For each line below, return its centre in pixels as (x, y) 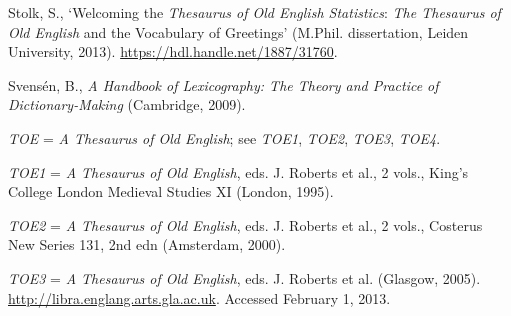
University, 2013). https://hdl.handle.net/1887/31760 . (173, 51)
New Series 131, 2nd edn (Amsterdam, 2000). (147, 244)
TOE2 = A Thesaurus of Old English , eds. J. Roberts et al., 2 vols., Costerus (245, 224)
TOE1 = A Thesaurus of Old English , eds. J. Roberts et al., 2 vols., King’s (238, 171)
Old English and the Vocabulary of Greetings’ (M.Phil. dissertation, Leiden (238, 31)
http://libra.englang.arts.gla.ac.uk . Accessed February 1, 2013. (199, 297)
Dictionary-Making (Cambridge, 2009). (127, 104)
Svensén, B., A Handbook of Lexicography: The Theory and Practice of (223, 84)
